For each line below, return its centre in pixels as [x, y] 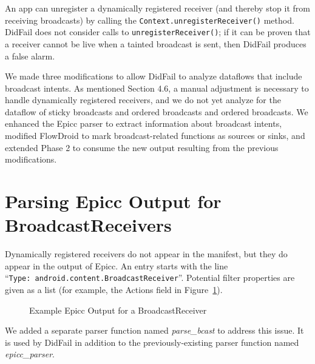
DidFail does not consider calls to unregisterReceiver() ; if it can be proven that [158, 32]
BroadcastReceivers [88, 225]
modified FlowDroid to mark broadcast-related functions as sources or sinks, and [155, 136]
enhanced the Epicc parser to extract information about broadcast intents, [144, 123]
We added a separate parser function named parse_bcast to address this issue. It [154, 330]
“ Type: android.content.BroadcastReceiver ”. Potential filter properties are [150, 278]
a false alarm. [30, 56]
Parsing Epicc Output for [113, 201]
